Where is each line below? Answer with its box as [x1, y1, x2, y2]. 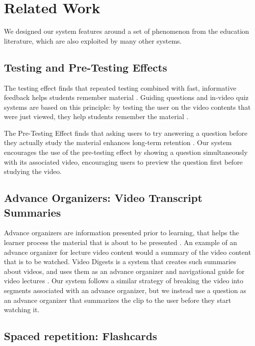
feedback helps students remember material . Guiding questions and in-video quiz [4, 92, 249, 102]
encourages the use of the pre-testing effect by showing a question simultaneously [4, 147, 248, 157]
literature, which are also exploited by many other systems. [4, 35, 182, 46]
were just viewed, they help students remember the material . [4, 111, 189, 122]
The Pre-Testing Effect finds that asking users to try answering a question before [4, 127, 248, 138]
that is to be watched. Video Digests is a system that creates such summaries [4, 256, 236, 267]
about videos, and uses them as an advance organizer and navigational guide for [4, 266, 245, 276]
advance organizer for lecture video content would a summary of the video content [4, 247, 251, 257]
